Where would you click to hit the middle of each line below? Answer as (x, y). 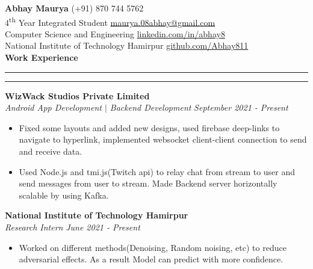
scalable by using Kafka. (64, 195)
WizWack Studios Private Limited (77, 95)
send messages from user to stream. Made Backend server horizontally (148, 183)
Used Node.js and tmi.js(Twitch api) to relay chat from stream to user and (157, 171)
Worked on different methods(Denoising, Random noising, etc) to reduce (153, 247)
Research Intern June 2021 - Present (73, 227)
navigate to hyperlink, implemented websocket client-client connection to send (163, 139)
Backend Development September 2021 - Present (199, 107)
